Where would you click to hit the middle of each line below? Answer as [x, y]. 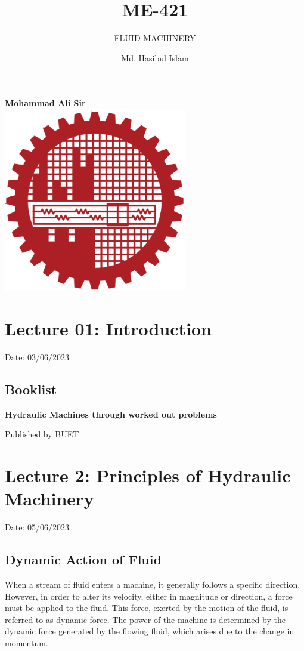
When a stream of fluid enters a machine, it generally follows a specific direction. [153, 584]
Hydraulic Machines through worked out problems [111, 414]
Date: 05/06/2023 [37, 527]
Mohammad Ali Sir [45, 103]
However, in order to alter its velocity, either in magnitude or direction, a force [149, 596]
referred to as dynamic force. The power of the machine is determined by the [145, 619]
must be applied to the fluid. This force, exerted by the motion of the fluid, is [147, 608]
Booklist [31, 389]
